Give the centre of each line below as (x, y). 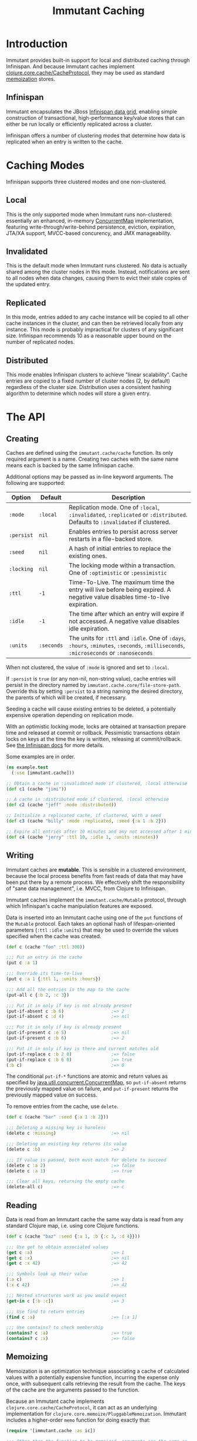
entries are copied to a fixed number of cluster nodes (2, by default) (88, 381)
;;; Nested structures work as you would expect (67, 1295)
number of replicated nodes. (40, 342)
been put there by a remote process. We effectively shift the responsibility (96, 882)
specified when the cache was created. (54, 936)
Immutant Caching (98, 11)
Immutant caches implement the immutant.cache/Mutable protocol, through (96, 900)
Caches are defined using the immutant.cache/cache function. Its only (90, 453)
